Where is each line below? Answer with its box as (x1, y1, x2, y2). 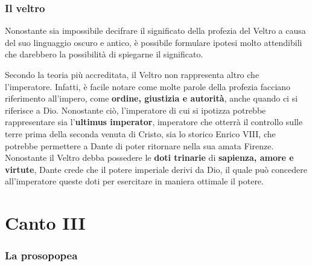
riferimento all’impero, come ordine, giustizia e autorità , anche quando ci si (5, 92, 298, 105)
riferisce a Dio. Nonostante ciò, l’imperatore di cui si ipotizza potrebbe (5, 103, 266, 116)
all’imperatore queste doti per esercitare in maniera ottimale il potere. (5, 175, 264, 187)
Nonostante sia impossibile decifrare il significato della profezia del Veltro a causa (5, 24, 306, 37)
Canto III (5, 210, 86, 235)
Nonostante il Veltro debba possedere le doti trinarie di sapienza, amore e (5, 151, 294, 164)
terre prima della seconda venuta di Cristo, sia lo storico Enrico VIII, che (5, 127, 276, 140)
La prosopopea (5, 248, 78, 263)
